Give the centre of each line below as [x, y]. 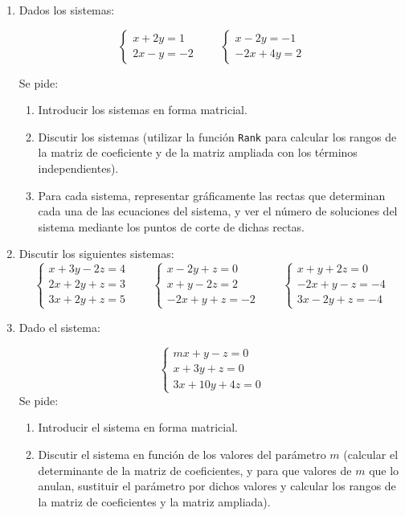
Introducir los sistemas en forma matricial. [143, 110]
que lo [384, 470]
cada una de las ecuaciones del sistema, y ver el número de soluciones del [218, 211]
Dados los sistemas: [67, 10]
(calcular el [371, 454]
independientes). [78, 168]
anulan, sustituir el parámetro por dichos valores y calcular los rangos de [217, 486]
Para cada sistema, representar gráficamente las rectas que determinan [212, 195]
